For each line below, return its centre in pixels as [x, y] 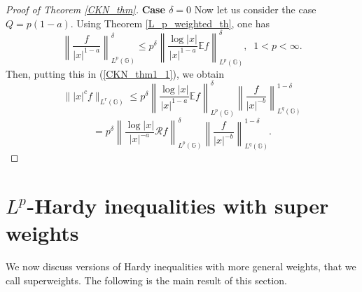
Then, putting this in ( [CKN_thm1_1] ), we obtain [115, 73]
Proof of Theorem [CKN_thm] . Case [85, 9]
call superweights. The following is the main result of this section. [146, 280]
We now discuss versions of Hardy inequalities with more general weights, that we [181, 266]
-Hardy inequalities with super [178, 206]
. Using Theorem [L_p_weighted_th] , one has [170, 23]
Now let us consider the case [255, 9]
